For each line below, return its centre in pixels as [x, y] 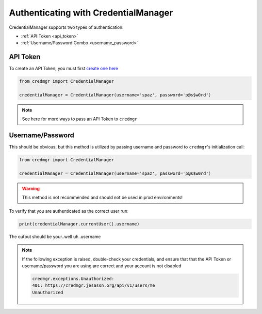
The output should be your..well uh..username [55, 237]
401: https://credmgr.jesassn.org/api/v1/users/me [94, 286]
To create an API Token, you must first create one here [64, 69]
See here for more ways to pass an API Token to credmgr [80, 119]
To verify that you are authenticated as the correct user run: [69, 211]
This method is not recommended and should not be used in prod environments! [102, 198]
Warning [31, 189]
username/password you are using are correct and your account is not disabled [102, 266]
